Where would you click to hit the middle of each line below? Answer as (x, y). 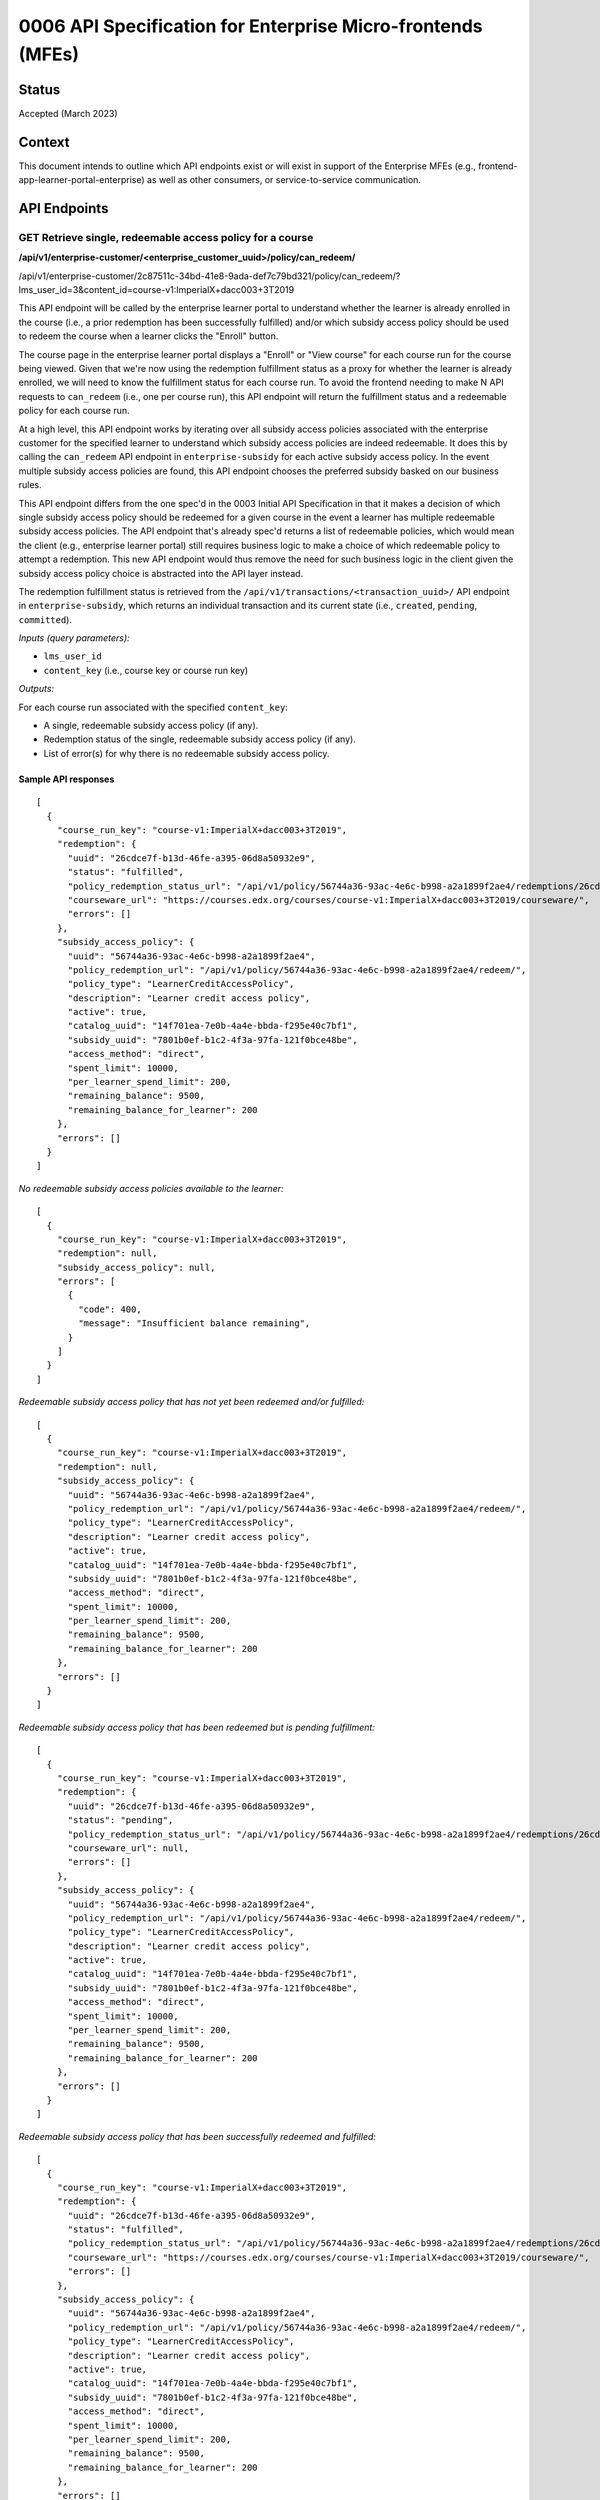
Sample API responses (66, 779)
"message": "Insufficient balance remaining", (194, 1323)
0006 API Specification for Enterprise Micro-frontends (250, 26)
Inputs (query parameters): (74, 638)
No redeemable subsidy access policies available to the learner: (151, 1188)
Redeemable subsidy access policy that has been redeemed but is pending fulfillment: (196, 1727)
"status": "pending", (120, 1820)
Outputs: (36, 689)
